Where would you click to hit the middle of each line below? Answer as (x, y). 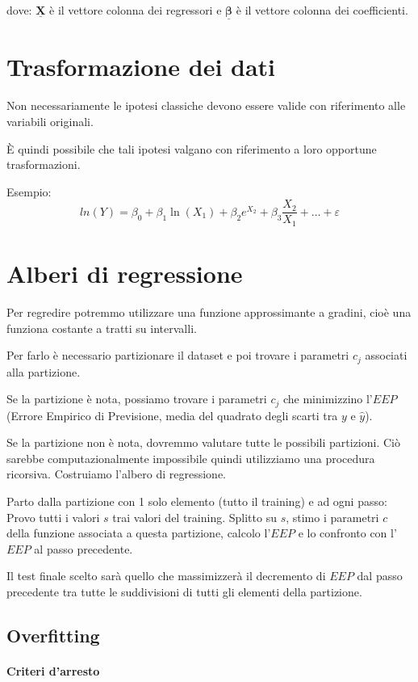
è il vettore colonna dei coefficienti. (322, 10)
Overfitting (53, 635)
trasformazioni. (44, 164)
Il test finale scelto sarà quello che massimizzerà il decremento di (166, 576)
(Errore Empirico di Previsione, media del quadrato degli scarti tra (172, 415)
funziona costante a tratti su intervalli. (102, 328)
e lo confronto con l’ (347, 533)
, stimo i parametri (332, 517)
